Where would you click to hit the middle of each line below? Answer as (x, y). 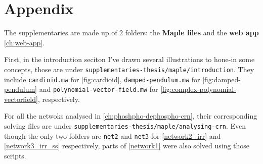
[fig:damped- (222, 79)
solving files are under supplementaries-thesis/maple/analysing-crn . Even (125, 126)
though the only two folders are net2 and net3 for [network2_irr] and (113, 135)
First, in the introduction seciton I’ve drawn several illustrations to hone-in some (129, 59)
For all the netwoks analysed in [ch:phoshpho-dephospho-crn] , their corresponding (131, 116)
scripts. (15, 155)
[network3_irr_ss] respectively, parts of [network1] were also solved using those (127, 146)
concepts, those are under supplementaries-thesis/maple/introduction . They (129, 69)
